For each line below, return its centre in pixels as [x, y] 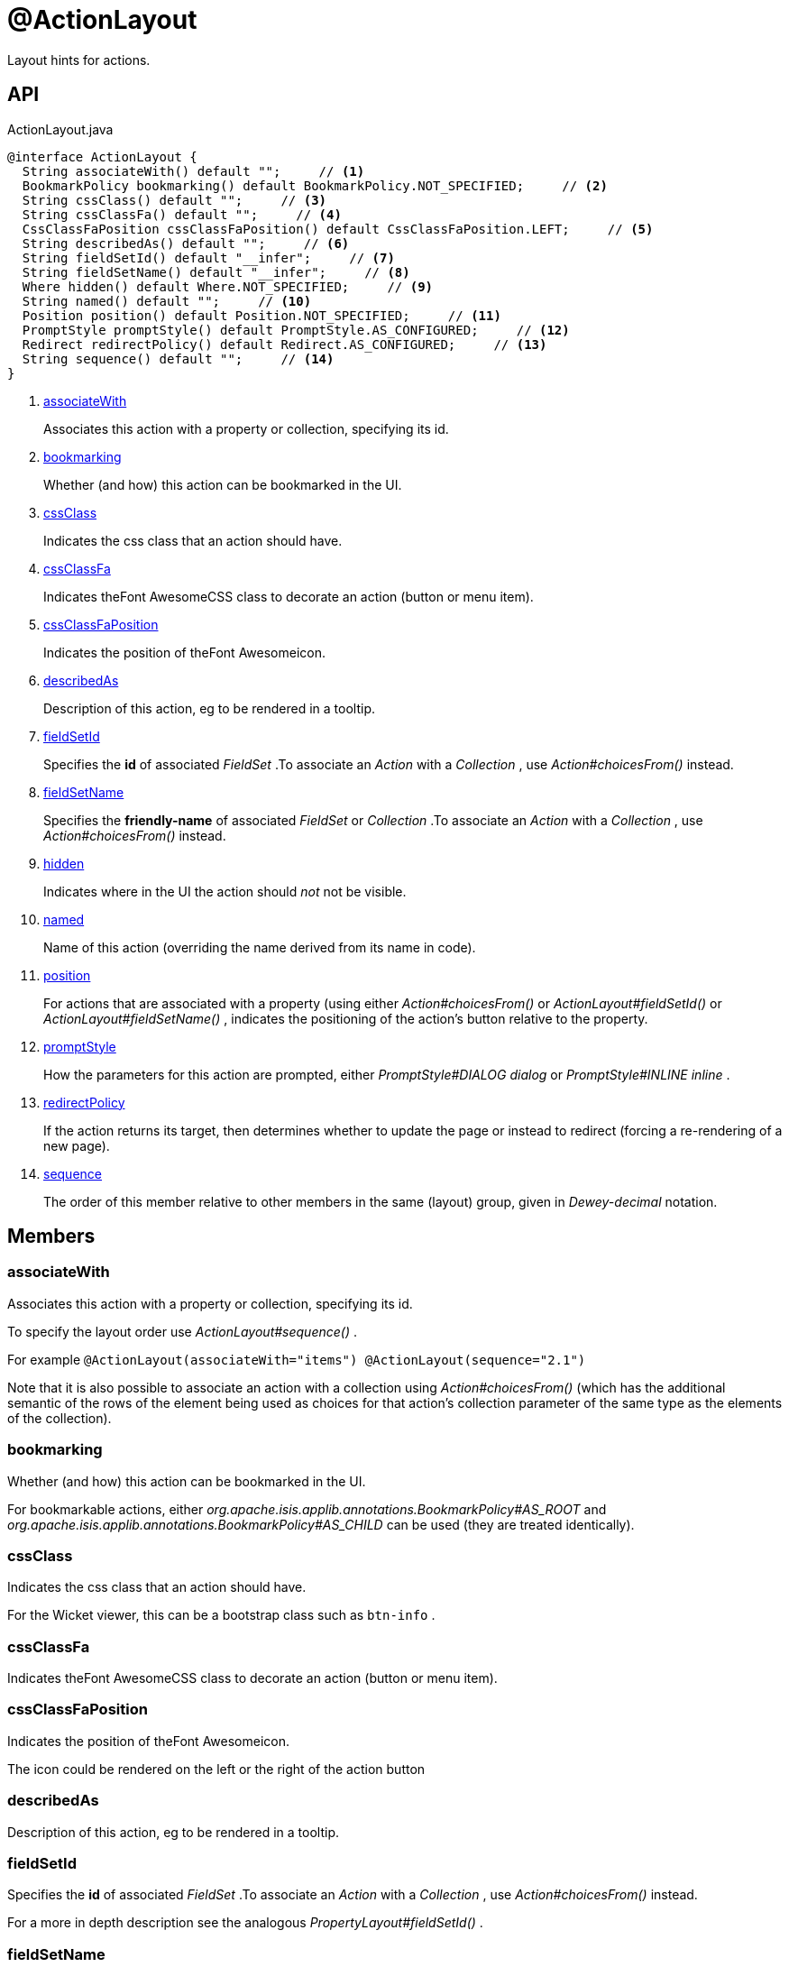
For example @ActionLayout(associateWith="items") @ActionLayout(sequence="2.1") [297, 1359]
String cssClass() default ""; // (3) [174, 200]
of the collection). [60, 1418]
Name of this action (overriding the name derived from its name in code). [260, 947]
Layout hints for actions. [79, 60]
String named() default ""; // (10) [167, 301]
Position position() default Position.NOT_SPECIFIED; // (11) [261, 315]
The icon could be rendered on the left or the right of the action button [216, 1769]
